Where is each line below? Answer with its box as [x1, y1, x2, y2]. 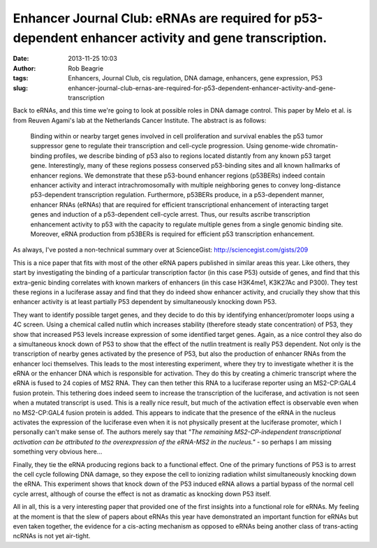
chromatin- [306, 142, 339, 150]
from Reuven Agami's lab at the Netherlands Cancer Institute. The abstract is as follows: [13, 116, 267, 124]
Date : [13, 55, 29, 63]
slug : [13, 84, 28, 92]
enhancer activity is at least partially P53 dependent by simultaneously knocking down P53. [13, 298, 277, 306]
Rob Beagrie [68, 64, 104, 73]
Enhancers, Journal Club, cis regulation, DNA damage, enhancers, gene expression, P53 [68, 74, 323, 82]
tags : [13, 74, 29, 82]
